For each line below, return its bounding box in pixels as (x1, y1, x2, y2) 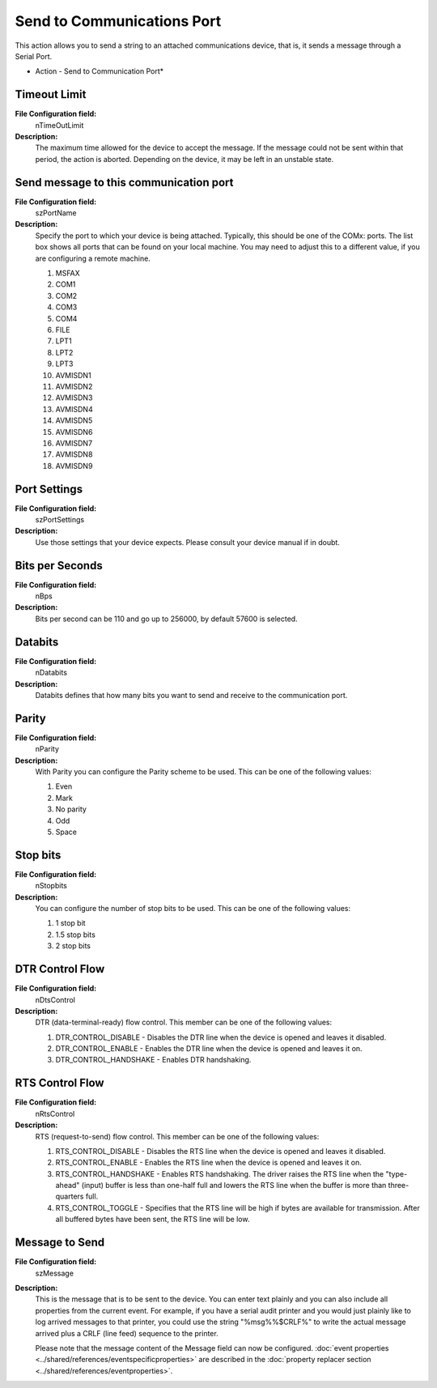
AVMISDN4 (55, 404, 93, 414)
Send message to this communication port (15, 175, 234, 189)
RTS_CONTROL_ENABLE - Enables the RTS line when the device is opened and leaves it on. (55, 1158, 362, 1168)
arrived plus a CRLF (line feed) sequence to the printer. (35, 1328, 218, 1338)
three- (388, 1181, 409, 1190)
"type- (385, 1169, 408, 1178)
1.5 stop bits (55, 930, 96, 939)
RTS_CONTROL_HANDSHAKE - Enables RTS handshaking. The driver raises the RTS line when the (55, 1169, 384, 1178)
